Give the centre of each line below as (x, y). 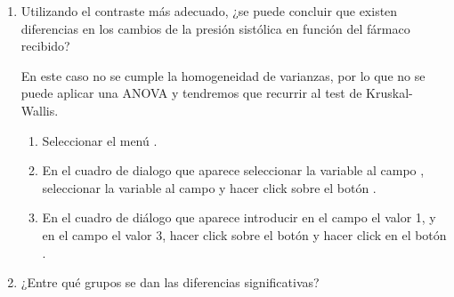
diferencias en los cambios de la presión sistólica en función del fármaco (215, 28)
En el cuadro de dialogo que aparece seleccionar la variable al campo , (233, 170)
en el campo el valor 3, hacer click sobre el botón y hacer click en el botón (244, 234)
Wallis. (40, 110)
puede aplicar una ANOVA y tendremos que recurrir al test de (191, 93)
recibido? (45, 46)
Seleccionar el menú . (100, 140)
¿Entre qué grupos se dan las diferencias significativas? (170, 282)
